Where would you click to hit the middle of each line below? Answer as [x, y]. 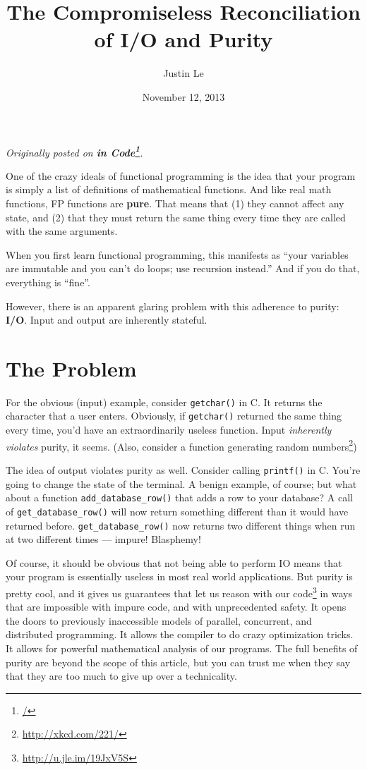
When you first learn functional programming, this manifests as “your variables [177, 254]
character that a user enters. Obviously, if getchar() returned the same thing [174, 416]
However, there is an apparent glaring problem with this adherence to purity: [173, 306]
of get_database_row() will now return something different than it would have [177, 511]
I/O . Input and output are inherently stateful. [107, 320]
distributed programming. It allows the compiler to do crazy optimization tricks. [180, 634]
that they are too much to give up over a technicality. [121, 676]
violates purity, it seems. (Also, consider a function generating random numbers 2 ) [181, 445]
